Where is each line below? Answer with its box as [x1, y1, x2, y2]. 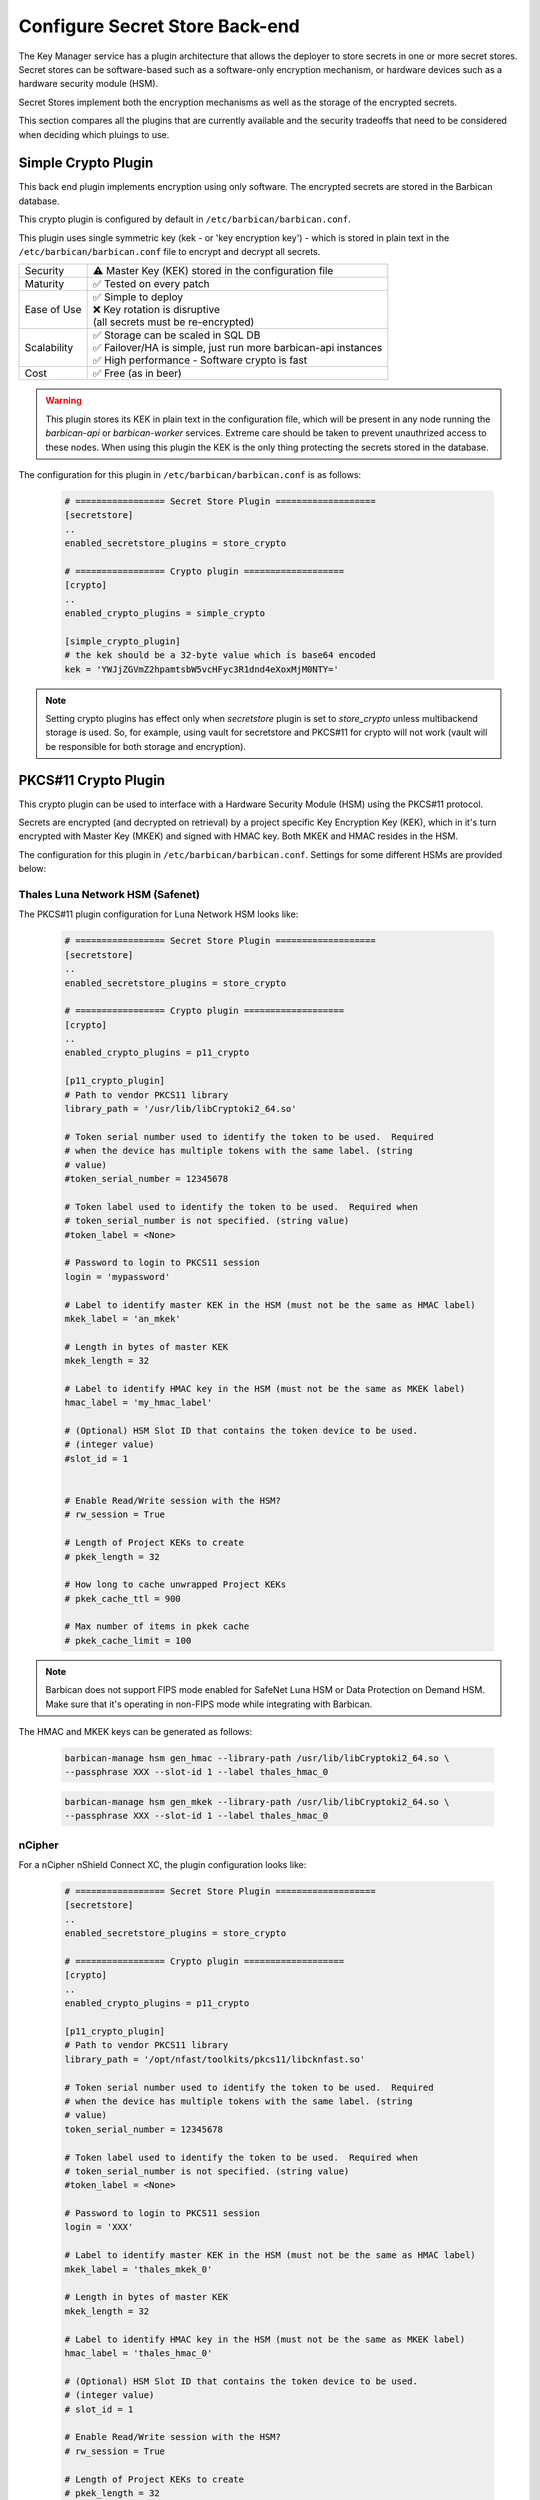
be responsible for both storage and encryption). [45, 740, 247, 752]
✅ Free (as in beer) [92, 366, 182, 380]
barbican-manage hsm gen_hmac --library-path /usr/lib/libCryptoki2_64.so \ [64, 1753, 450, 1764]
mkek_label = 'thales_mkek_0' [64, 2263, 213, 2275]
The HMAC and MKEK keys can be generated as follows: [18, 1726, 253, 1738]
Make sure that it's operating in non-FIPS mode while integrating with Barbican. [45, 1698, 373, 1710]
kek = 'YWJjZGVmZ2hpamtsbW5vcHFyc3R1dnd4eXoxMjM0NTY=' [64, 663, 339, 675]
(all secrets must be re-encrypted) [92, 315, 255, 329]
